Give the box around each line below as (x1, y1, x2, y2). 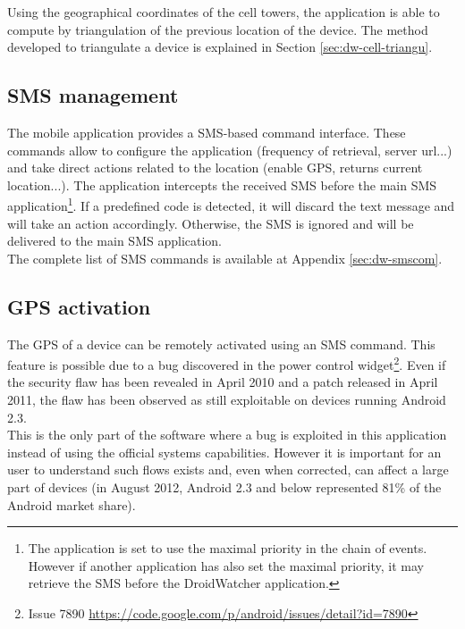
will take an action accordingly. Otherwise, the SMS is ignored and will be (7, 214, 414, 232)
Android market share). (7, 495, 136, 514)
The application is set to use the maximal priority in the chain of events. (28, 539, 427, 558)
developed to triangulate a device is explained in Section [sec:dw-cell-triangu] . (7, 38, 433, 56)
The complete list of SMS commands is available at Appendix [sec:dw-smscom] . (7, 248, 443, 267)
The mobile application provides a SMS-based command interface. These (7, 122, 406, 141)
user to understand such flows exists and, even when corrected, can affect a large (7, 460, 449, 479)
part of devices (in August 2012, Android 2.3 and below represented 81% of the (7, 478, 442, 496)
